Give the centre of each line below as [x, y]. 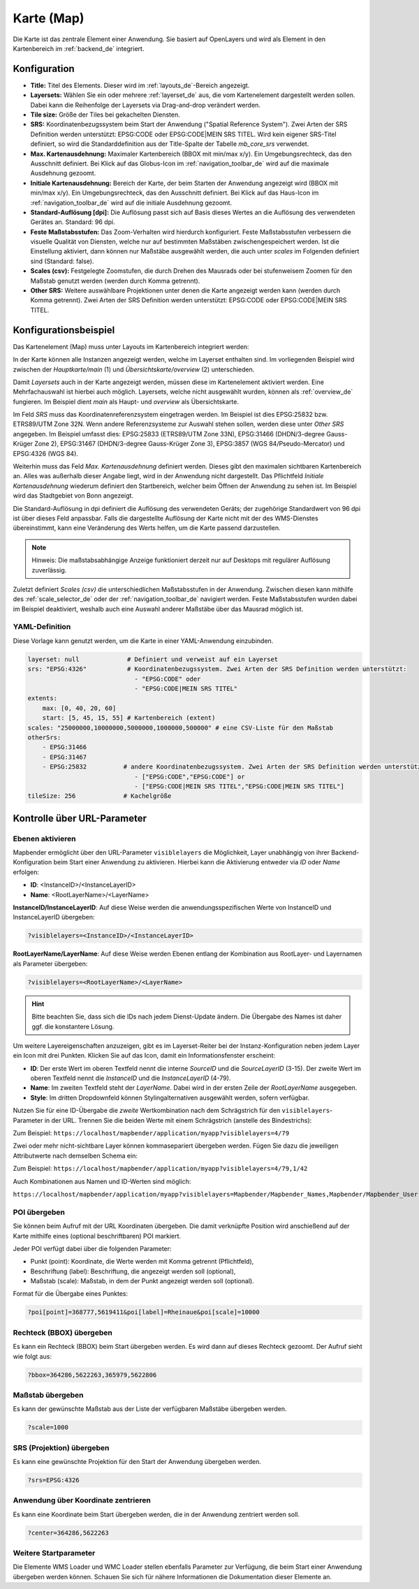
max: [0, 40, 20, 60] [79, 708]
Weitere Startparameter [54, 1553]
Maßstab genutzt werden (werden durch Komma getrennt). [115, 281]
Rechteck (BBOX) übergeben [63, 1332]
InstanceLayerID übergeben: [54, 917]
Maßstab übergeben [48, 1395]
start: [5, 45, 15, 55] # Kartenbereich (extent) [129, 718]
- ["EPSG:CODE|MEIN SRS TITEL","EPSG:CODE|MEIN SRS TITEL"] [240, 786]
